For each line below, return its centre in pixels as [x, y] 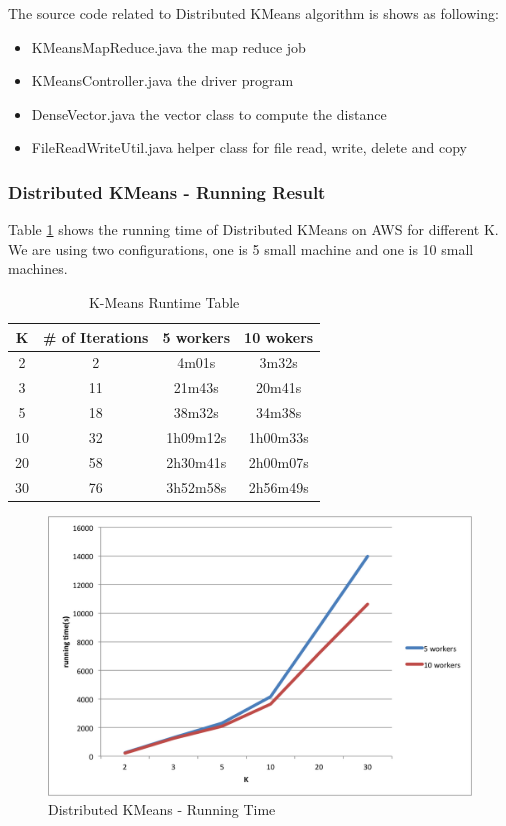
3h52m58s [196, 486]
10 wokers [279, 336]
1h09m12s [196, 436]
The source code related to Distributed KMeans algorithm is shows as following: [253, 13]
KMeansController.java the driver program [162, 80]
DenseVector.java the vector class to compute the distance [209, 113]
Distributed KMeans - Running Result [167, 191]
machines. [38, 268]
